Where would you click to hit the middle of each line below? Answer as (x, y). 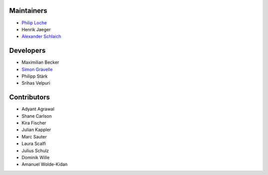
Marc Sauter (34, 136)
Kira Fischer (34, 123)
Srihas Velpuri (36, 83)
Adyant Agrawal (38, 109)
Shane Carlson (37, 116)
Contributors (30, 97)
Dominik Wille (35, 158)
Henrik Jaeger (36, 29)
